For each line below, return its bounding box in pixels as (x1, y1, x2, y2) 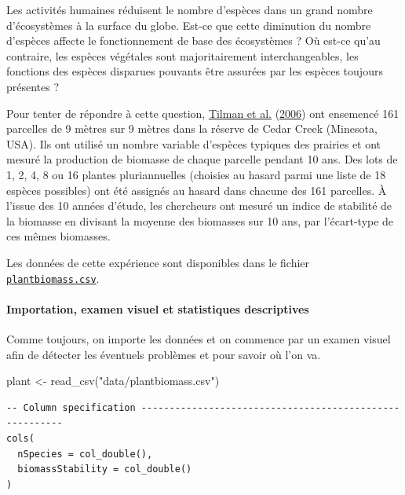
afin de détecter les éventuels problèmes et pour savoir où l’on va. (6, 346, 321, 362)
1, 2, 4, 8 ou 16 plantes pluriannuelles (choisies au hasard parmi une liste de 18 (6, 166, 386, 182)
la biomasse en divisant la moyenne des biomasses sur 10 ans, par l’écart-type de (6, 212, 394, 229)
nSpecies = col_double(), (17, 448, 153, 460)
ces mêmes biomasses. (6, 228, 111, 244)
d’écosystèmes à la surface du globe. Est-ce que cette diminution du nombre (6, 16, 371, 33)
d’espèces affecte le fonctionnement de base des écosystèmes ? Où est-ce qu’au (6, 32, 381, 49)
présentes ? (6, 78, 60, 94)
